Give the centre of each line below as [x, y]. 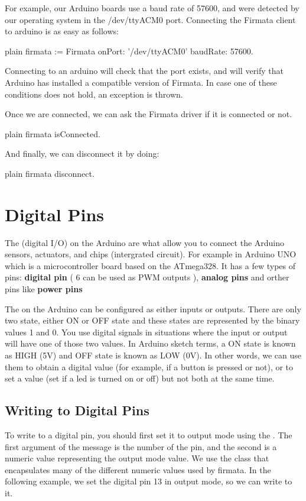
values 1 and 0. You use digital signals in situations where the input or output [146, 332]
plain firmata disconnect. [50, 173]
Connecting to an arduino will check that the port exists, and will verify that [144, 71]
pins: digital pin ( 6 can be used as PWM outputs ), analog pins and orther [147, 277]
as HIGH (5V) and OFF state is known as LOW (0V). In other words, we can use [153, 355]
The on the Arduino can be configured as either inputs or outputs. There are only [153, 308]
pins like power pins [44, 289]
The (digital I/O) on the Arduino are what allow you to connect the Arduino [145, 242]
